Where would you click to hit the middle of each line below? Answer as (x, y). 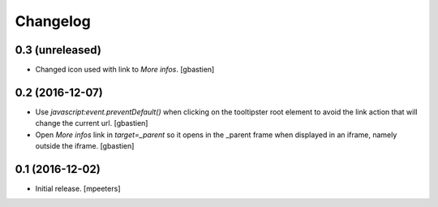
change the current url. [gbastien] (92, 123)
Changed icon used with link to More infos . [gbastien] (125, 70)
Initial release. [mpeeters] (78, 189)
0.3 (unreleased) (58, 50)
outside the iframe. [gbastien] (85, 146)
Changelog (53, 21)
